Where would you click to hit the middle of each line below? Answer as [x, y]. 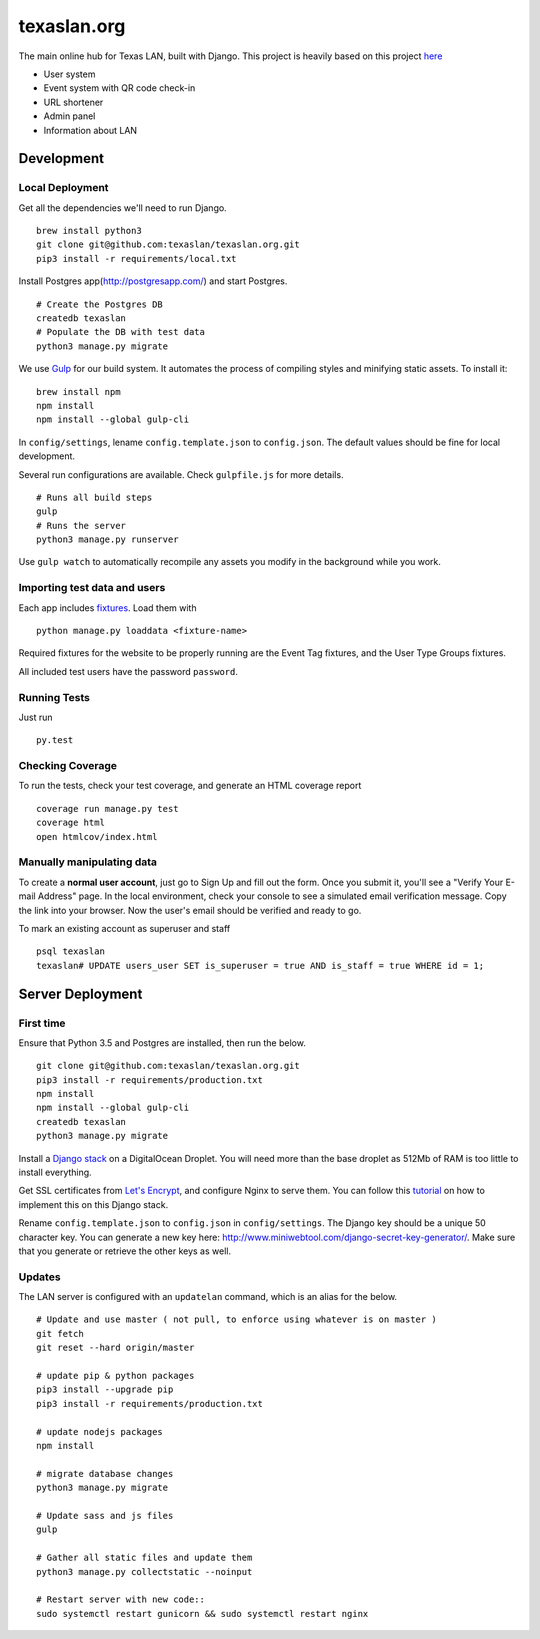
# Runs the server [81, 525]
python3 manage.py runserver [107, 539]
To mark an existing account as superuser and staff [124, 928]
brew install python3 [89, 231]
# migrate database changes [105, 1473]
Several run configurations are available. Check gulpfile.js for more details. [181, 474]
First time [42, 1023]
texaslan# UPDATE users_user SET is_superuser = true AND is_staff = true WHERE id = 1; [260, 965]
